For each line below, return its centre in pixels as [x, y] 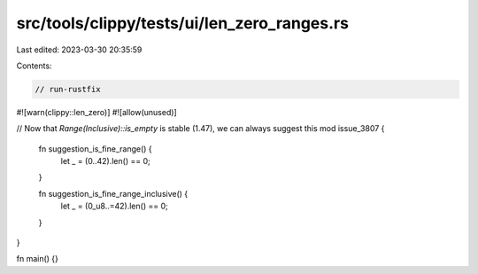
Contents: [34, 66]
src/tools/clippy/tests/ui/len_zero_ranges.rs [183, 23]
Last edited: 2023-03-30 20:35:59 [79, 50]
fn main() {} [38, 259]
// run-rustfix [68, 89]
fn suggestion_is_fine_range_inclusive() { [113, 193]
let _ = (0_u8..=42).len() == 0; [114, 206]
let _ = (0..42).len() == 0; [105, 161]
